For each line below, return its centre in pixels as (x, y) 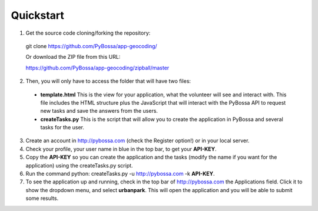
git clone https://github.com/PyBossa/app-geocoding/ (91, 46)
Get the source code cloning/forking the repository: (88, 33)
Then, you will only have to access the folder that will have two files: (108, 81)
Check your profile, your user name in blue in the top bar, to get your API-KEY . (121, 149)
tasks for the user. (62, 128)
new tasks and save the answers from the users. (99, 111)
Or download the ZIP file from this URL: (73, 57)
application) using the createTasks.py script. (79, 165)
